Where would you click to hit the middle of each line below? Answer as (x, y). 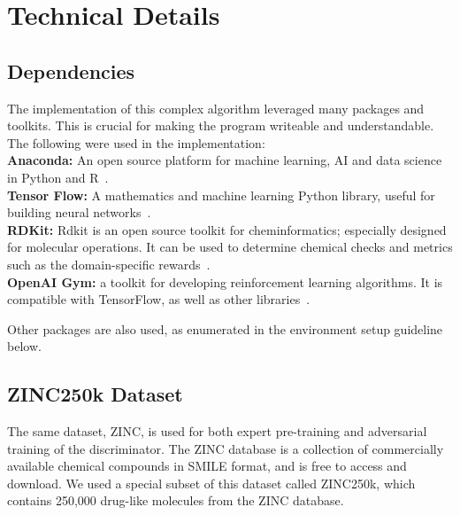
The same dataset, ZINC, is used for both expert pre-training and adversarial (217, 431)
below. (24, 346)
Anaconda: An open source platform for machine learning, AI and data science (225, 160)
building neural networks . (79, 212)
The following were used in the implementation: (136, 142)
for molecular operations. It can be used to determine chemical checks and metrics (230, 247)
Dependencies (71, 70)
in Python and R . (58, 177)
